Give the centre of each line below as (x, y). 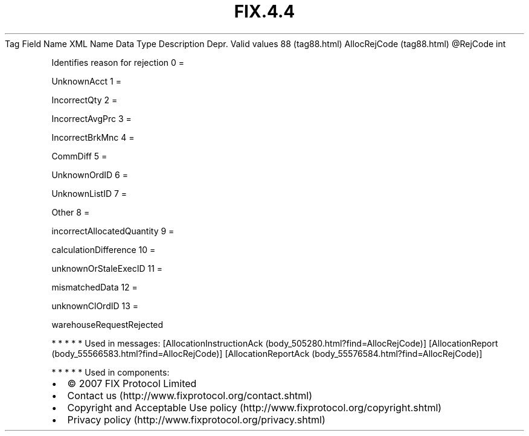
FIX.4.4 (264, 11)
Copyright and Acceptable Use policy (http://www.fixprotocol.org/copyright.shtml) (255, 407)
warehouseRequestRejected (107, 324)
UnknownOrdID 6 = (90, 175)
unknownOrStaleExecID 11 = (107, 268)
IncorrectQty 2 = (85, 100)
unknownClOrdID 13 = (95, 306)
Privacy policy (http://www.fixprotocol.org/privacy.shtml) (196, 419)
